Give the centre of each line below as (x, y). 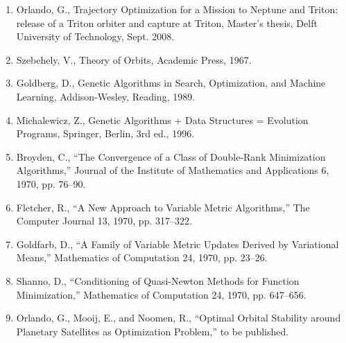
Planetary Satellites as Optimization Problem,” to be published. (153, 331)
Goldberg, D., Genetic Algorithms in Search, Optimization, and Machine (171, 83)
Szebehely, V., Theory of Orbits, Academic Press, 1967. (134, 59)
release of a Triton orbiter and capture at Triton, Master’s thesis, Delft (167, 23)
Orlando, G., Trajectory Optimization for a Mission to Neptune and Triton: (177, 9)
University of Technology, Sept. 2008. (95, 36)
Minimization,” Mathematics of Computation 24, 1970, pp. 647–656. (161, 294)
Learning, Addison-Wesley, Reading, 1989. (106, 96)
